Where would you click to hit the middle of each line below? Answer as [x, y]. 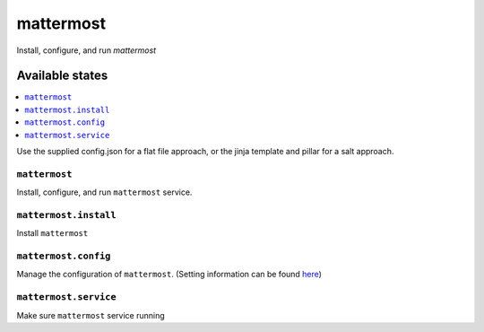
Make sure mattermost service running [91, 315]
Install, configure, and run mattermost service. [104, 192]
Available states [62, 76]
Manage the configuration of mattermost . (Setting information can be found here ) [169, 275]
